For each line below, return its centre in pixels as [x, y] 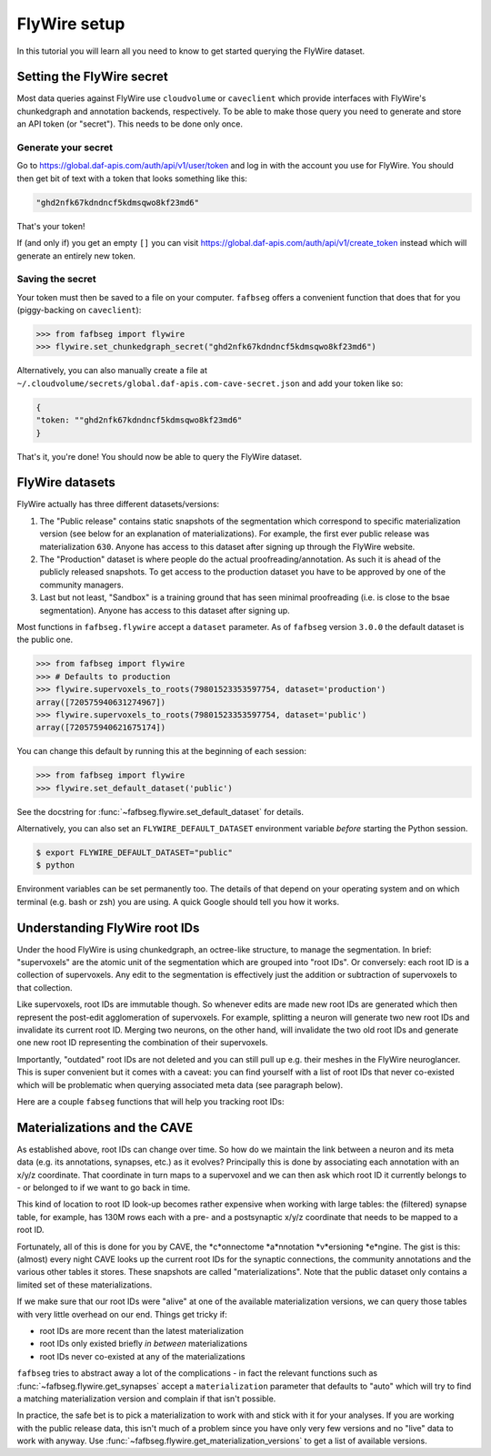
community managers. [82, 585]
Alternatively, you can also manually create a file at [112, 371]
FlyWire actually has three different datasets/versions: [118, 504]
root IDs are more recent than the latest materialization [142, 1330]
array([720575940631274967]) [101, 702]
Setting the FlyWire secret [92, 77]
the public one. [45, 640]
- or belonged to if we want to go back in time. [104, 1187]
